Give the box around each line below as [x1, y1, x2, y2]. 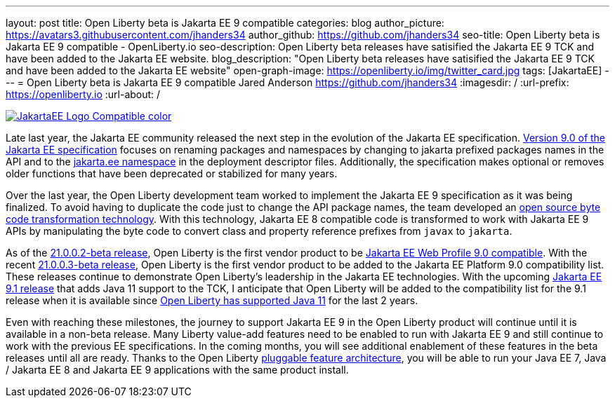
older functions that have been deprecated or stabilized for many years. [6, 168, 338, 179]
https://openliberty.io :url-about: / [6, 88, 161, 100]
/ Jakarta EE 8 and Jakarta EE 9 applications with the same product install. [6, 364, 349, 376]
